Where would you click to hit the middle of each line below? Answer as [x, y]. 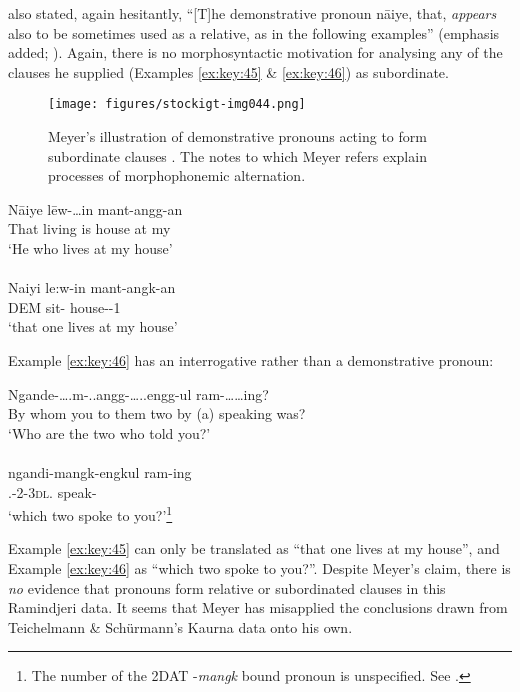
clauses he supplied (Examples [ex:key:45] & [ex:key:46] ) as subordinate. [228, 71]
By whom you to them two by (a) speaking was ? [157, 413]
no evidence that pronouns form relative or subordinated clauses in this [227, 587]
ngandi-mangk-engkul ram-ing [100, 471]
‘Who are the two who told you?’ [109, 432]
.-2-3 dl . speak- [52, 491]
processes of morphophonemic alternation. [177, 175]
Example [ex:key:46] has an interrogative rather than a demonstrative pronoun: [251, 359]
